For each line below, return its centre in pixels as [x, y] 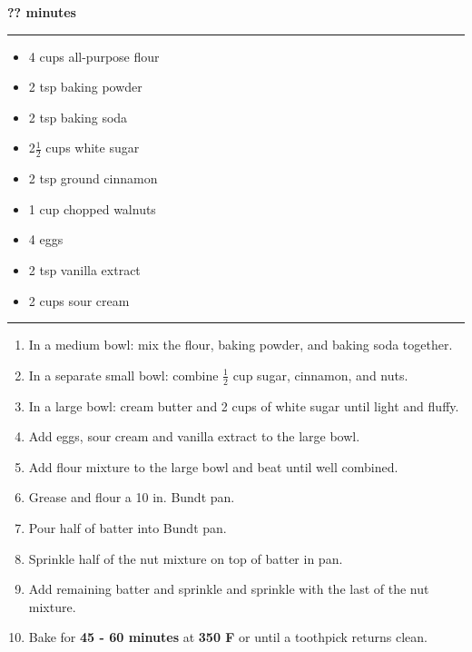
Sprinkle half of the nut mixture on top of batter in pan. [186, 558]
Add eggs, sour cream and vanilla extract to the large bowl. [194, 436]
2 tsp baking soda [78, 117]
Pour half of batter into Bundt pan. [128, 527]
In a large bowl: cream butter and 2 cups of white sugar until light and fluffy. [244, 405]
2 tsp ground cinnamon [93, 178]
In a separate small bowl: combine [123, 375]
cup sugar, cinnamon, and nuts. [320, 375]
